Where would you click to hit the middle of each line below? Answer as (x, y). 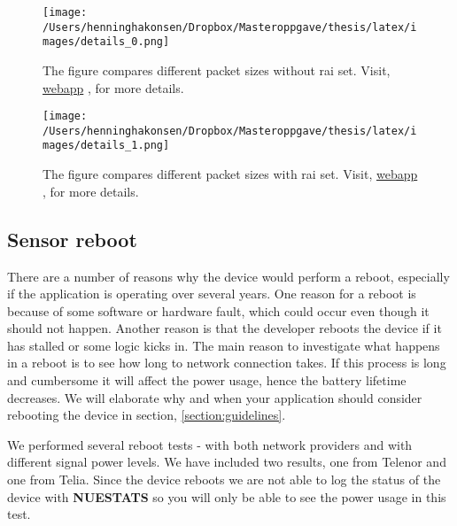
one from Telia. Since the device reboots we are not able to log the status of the (224, 480)
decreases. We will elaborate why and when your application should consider (215, 397)
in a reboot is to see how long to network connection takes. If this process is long (227, 363)
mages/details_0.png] (106, 42)
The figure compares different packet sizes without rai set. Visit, (217, 70)
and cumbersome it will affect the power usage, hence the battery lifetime (207, 380)
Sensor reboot (72, 239)
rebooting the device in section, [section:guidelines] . (147, 415)
